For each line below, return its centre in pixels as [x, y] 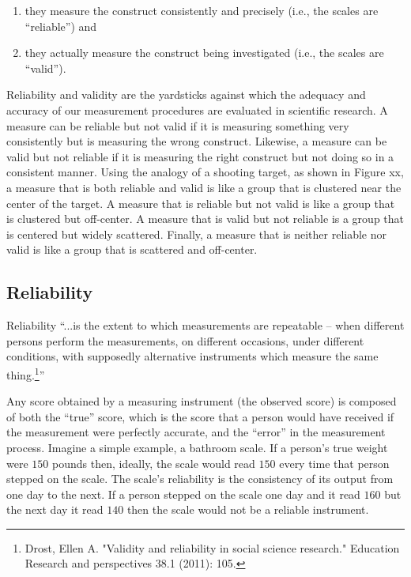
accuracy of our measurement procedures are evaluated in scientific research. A [197, 109]
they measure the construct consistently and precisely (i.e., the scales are [202, 10]
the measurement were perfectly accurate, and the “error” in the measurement [196, 432]
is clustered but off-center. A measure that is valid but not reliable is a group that [205, 219]
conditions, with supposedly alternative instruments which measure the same [192, 356]
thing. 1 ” [26, 373]
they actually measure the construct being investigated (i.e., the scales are [204, 53]
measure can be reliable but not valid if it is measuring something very [178, 125]
